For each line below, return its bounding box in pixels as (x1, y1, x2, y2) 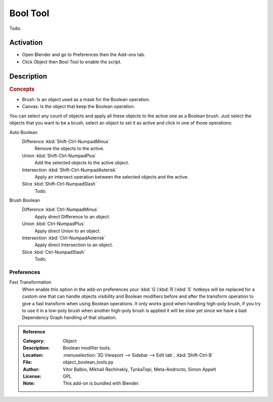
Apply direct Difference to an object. (34, 213, 111, 219)
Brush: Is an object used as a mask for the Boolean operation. (22, 97, 150, 103)
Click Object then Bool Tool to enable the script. (22, 59, 122, 65)
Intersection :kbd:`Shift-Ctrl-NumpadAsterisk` (22, 167, 117, 173)
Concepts (9, 85, 35, 93)
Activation (9, 38, 43, 47)
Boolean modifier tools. (63, 345, 111, 351)
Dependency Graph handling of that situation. (22, 315, 117, 321)
